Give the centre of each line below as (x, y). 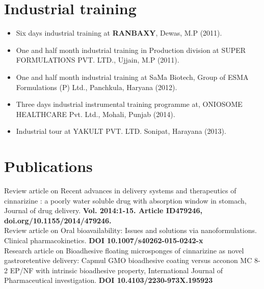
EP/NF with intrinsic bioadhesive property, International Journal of (116, 270)
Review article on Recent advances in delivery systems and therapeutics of (120, 190)
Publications (48, 166)
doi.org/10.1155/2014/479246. (58, 220)
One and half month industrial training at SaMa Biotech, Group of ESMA (132, 77)
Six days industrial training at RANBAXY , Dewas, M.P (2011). (119, 33)
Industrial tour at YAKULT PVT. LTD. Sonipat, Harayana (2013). (121, 131)
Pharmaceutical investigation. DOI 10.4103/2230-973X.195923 (109, 280)
